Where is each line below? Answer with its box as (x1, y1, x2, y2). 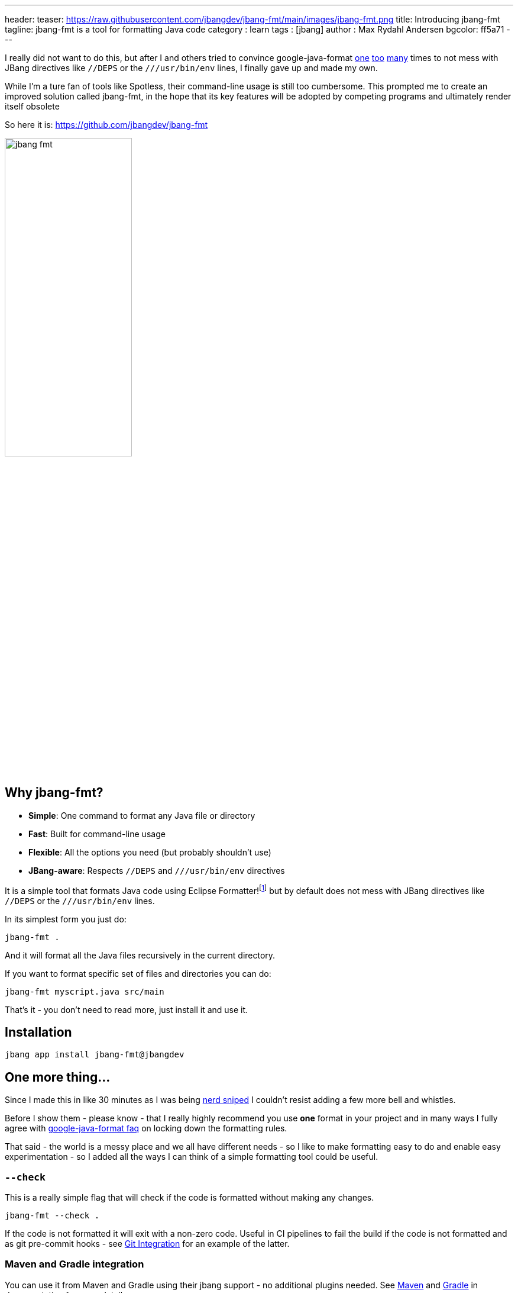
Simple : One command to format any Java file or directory (28, 810, 255, 821)
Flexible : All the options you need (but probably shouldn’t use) (28, 847, 271, 857)
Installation (5, 1024, 72, 1040)
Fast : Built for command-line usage (28, 828, 166, 839)
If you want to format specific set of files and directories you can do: (5, 968, 271, 979)
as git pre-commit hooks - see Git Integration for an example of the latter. (5, 1238, 290, 1249)
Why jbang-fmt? (5, 785, 103, 800)
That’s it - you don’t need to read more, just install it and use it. (5, 1004, 248, 1015)
